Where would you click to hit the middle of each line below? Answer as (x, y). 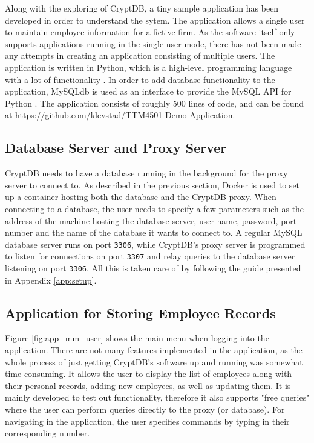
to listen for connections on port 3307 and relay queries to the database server (150, 256)
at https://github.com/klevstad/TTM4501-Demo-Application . (120, 115)
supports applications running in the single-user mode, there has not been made (153, 43)
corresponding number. (47, 433)
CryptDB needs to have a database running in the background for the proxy (146, 173)
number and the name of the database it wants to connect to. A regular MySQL (154, 232)
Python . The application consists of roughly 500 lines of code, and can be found (155, 103)
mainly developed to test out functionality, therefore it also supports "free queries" (157, 397)
